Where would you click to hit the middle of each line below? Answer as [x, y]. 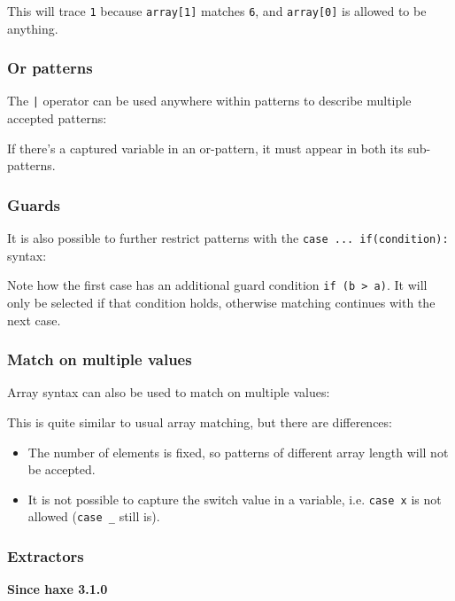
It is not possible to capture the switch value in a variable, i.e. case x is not [235, 499]
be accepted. [62, 469]
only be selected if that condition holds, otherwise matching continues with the [221, 303]
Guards [34, 204]
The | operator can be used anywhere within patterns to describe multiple [209, 101]
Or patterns [50, 68]
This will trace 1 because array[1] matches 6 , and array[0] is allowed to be [217, 11]
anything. [33, 28]
